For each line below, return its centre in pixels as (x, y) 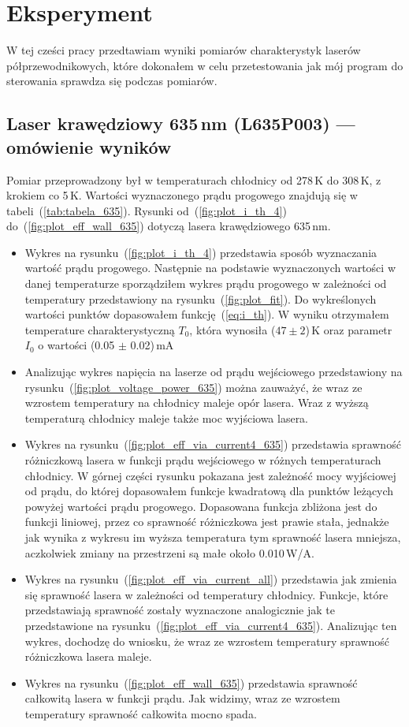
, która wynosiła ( (232, 329)
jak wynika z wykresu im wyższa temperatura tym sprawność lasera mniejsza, (213, 537)
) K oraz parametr (349, 329)
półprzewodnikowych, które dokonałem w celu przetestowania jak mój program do (205, 65)
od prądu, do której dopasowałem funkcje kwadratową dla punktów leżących (209, 491)
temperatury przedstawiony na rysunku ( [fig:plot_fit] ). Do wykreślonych (201, 298)
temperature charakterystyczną (100, 329)
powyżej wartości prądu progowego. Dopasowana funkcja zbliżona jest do (201, 506)
